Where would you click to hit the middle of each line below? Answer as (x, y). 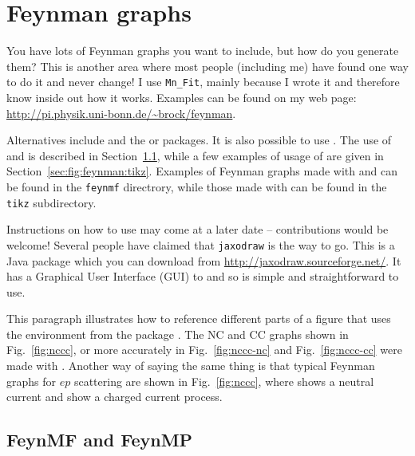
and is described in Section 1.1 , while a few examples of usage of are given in (195, 155)
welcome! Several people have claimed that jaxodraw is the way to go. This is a (201, 244)
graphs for (32, 381)
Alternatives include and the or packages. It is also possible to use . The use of (199, 140)
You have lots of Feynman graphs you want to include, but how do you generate (203, 51)
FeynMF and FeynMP (100, 440)
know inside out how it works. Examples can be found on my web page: (182, 97)
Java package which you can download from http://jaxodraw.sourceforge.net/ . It (204, 260)
